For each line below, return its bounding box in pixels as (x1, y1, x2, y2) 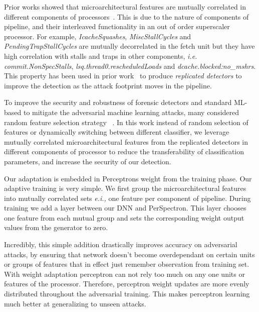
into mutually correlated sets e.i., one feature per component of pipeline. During (4, 192, 251, 203)
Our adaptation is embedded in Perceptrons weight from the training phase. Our (4, 173, 252, 183)
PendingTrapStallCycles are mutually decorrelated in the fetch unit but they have (4, 41, 255, 51)
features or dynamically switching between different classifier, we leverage (4, 127, 229, 137)
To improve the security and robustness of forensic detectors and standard (4, 97, 232, 108)
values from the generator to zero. (4, 222, 108, 233)
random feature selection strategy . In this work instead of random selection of (4, 117, 248, 127)
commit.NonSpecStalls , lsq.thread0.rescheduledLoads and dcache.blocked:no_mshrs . (4, 60, 256, 71)
